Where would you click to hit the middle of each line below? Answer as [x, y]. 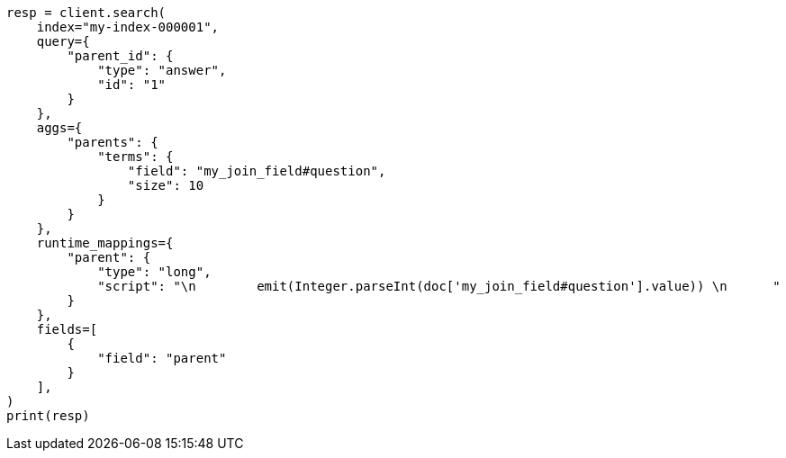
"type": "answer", [162, 70]
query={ [63, 41]
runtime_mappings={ [105, 243]
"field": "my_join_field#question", [257, 171]
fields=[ [67, 329]
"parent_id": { [120, 56]
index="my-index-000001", [128, 27]
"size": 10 [166, 185]
